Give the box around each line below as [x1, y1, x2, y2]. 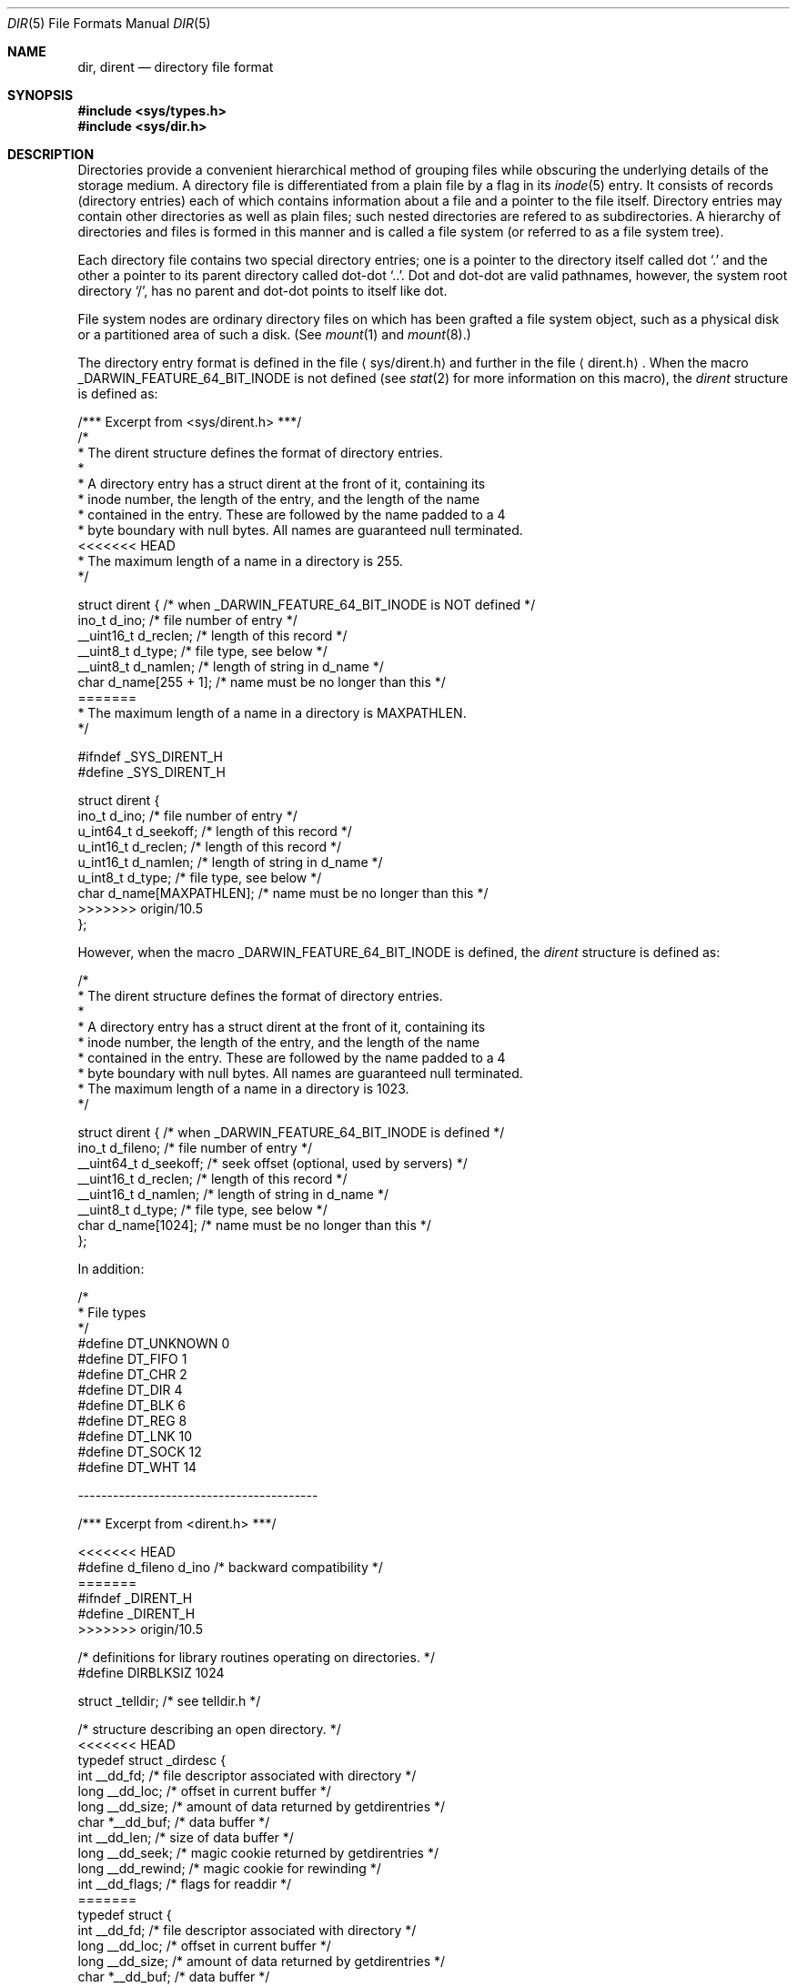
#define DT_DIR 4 [77, 1382, 183, 1397]
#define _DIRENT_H [77, 1606, 196, 1621]
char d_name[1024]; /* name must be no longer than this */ [77, 1217, 431, 1233]
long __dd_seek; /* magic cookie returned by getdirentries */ [77, 1845, 439, 1861]
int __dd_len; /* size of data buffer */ [77, 1830, 294, 1845]
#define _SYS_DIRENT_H [77, 764, 226, 780]
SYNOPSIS [7, 87, 74, 103]
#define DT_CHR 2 [77, 1367, 187, 1382]
